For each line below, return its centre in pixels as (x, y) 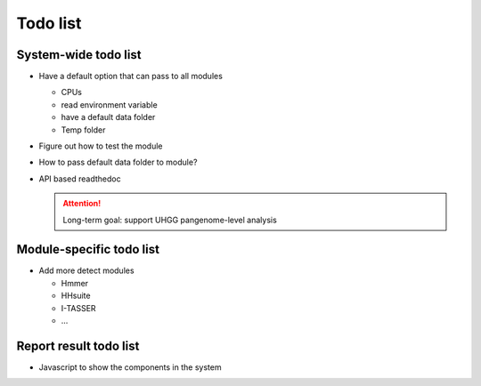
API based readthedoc (80, 179)
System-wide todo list (79, 55)
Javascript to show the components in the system (130, 367)
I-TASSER (79, 308)
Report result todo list (78, 346)
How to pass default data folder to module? (118, 162)
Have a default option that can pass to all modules (130, 76)
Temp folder (83, 130)
